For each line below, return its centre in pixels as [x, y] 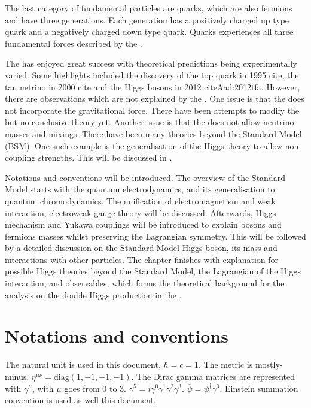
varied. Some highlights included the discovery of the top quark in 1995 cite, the [152, 75]
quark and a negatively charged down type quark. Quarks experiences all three [149, 31]
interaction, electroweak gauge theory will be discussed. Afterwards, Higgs [141, 212]
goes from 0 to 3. [95, 388]
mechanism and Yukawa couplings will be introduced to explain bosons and [143, 224]
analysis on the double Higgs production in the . [93, 294]
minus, [17, 376]
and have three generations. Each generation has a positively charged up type [147, 19]
